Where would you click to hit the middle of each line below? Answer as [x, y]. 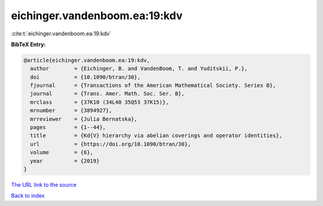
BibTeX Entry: [28, 44]
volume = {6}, [62, 152]
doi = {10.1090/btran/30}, [85, 77]
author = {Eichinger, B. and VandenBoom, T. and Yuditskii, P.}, [139, 69]
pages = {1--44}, [68, 128]
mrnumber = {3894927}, [71, 110]
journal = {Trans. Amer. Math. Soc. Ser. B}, [107, 94]
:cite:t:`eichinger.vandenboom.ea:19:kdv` [61, 34]
